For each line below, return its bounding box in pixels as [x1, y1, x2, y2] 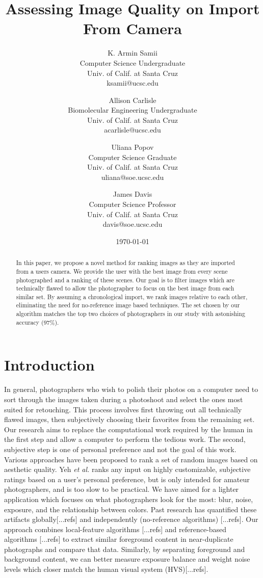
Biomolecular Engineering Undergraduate [68, 104, 197, 115]
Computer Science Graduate [88, 151, 177, 162]
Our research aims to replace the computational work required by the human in [4, 424, 253, 434]
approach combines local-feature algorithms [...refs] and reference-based [4, 523, 227, 534]
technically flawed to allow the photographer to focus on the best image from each [16, 284, 234, 293]
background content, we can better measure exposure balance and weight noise [4, 554, 250, 564]
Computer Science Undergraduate [80, 57, 186, 68]
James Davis [113, 189, 152, 199]
